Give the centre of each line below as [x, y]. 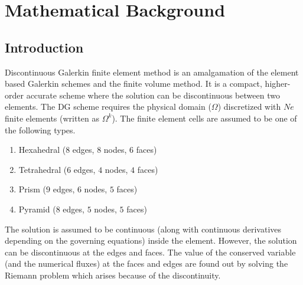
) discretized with [249, 107]
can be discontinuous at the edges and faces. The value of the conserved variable [150, 252]
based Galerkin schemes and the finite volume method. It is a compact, [133, 83]
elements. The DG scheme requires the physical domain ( [108, 107]
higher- [278, 83]
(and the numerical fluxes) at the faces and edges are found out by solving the [146, 263]
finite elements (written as [52, 118]
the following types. [40, 130]
